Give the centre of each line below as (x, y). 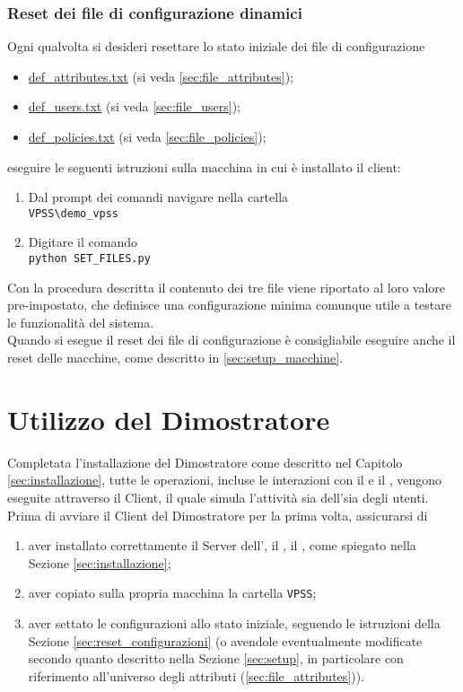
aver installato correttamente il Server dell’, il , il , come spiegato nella (222, 545)
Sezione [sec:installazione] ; (100, 562)
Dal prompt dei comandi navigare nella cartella (158, 197)
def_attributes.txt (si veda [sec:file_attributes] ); (161, 76)
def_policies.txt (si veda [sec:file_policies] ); (147, 136)
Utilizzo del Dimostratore (169, 419)
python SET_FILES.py (89, 259)
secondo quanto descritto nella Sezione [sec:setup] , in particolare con (216, 658)
